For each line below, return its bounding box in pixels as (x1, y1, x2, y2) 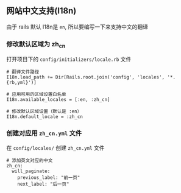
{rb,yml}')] (6, 80, 37, 86)
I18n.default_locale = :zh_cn (6, 114, 83, 120)
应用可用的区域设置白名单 (12, 91, 67, 97)
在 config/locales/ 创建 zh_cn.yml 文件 (6, 144, 105, 151)
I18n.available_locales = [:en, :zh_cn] (6, 97, 111, 103)
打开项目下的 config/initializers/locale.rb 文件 (6, 55, 132, 63)
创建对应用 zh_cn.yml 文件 (6, 129, 82, 138)
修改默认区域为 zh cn (6, 40, 66, 49)
